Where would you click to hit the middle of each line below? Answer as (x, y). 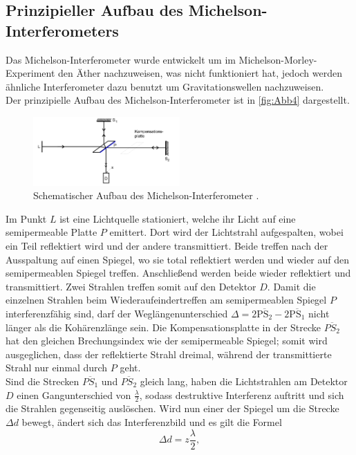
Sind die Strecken (43, 381)
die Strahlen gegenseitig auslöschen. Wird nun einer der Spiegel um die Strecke (172, 408)
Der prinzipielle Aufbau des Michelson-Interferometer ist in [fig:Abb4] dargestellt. (178, 100)
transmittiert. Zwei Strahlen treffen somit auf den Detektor (131, 286)
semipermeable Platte (51, 232)
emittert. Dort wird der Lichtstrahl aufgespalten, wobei (226, 232)
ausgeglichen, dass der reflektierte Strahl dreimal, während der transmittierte (169, 354)
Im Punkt (26, 218)
